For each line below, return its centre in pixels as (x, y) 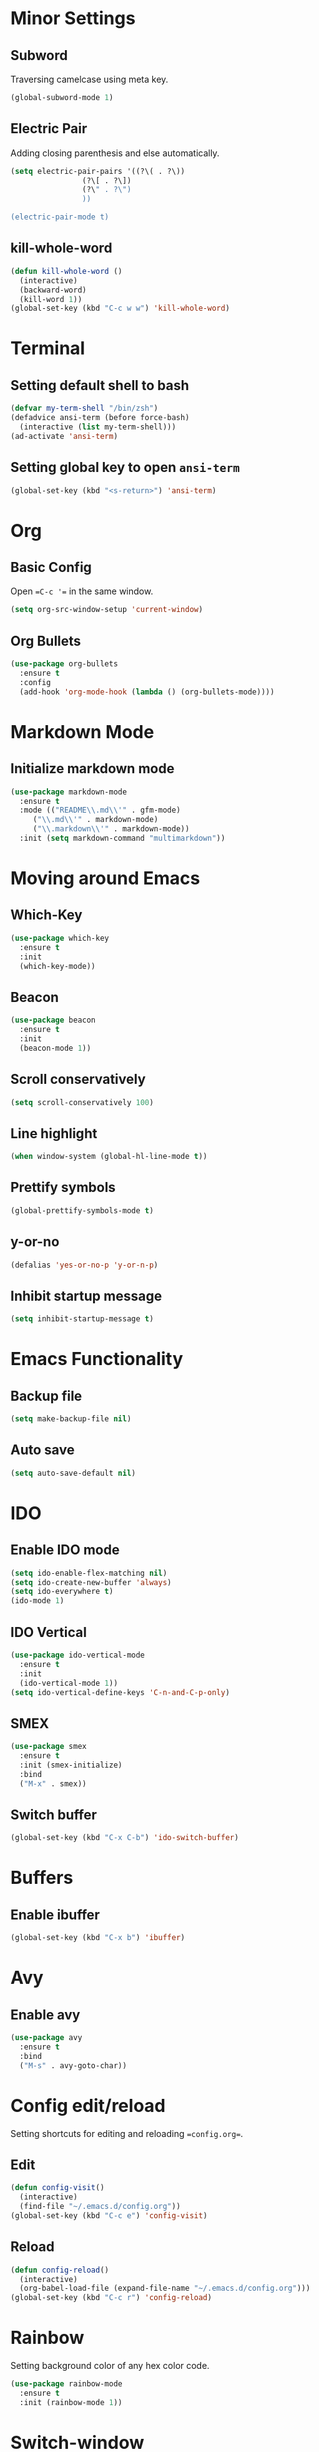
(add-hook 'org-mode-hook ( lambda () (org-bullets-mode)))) (147, 692)
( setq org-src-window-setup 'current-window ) (106, 610)
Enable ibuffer (55, 1914)
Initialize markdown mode (92, 768)
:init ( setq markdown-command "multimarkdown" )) (122, 838)
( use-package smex (48, 1747)
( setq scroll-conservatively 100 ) (82, 1102)
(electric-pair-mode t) (60, 217)
